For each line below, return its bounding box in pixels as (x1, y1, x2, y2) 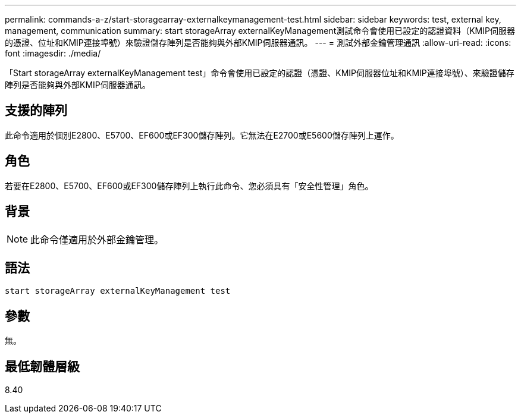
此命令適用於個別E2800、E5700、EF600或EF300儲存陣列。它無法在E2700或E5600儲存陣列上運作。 (5, 130, 399, 140)
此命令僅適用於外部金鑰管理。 (30, 233, 164, 246)
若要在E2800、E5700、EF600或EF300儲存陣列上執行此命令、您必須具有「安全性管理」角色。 (5, 180, 374, 191)
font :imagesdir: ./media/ (5, 48, 101, 58)
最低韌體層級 (5, 359, 80, 374)
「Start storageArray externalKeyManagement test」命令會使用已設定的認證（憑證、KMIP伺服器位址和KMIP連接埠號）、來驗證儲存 (5, 68, 514, 78)
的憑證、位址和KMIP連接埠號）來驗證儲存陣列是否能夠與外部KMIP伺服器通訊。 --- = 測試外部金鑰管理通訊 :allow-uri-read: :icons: (5, 37, 511, 48)
